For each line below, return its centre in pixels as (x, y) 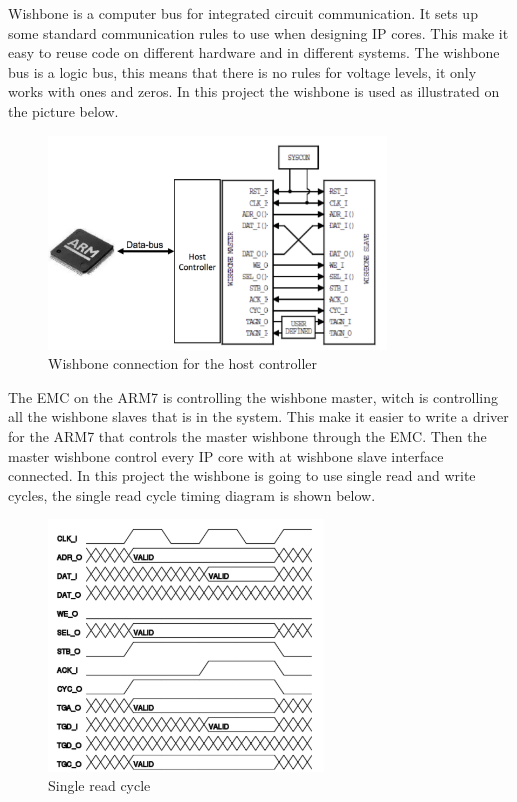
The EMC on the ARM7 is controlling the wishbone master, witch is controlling (253, 396)
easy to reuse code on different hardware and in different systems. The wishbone (254, 52)
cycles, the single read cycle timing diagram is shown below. (192, 494)
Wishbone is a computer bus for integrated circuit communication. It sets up (243, 13)
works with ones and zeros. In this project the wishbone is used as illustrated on (254, 91)
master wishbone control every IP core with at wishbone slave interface (226, 455)
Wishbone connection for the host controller (183, 363)
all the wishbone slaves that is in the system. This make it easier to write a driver (258, 416)
